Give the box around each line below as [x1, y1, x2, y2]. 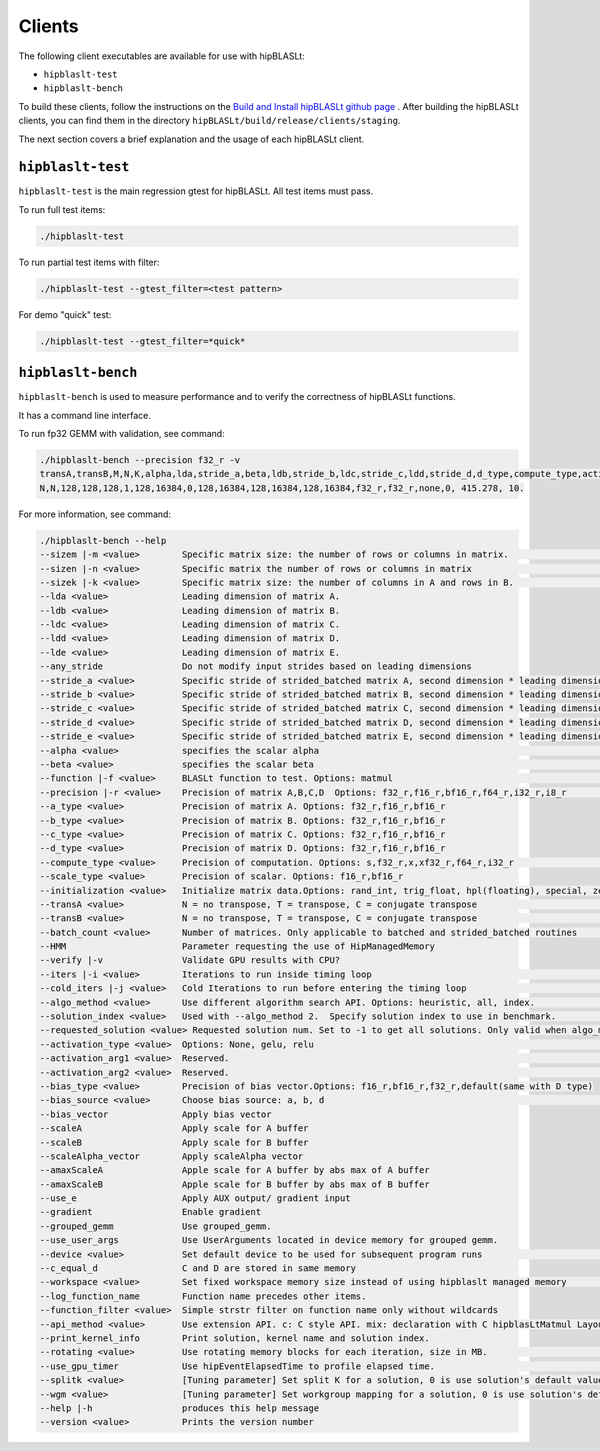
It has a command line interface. [18, 409, 152, 421]
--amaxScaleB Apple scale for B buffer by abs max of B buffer [39, 1178, 430, 1190]
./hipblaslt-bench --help [39, 535, 167, 546]
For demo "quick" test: [18, 308, 112, 320]
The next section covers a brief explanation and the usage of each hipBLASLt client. [18, 133, 365, 145]
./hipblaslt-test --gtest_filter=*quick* [39, 335, 246, 347]
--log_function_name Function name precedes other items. [39, 1290, 367, 1302]
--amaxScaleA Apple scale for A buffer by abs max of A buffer [39, 1165, 430, 1176]
